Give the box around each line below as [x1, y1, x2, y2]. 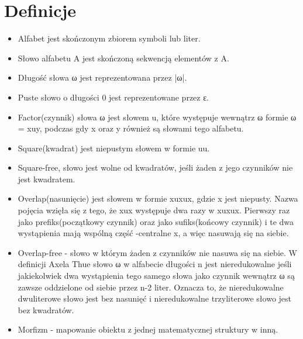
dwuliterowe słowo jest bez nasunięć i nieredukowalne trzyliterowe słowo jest [18, 292, 292, 305]
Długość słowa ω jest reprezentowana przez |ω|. [18, 71, 187, 84]
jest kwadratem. [18, 172, 75, 185]
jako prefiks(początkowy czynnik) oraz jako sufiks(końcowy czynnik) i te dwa [18, 215, 294, 227]
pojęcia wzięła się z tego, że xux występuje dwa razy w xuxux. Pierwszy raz [18, 204, 290, 216]
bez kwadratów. [18, 303, 74, 316]
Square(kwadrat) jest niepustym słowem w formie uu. [18, 141, 210, 154]
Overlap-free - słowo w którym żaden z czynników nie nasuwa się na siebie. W [18, 246, 297, 258]
